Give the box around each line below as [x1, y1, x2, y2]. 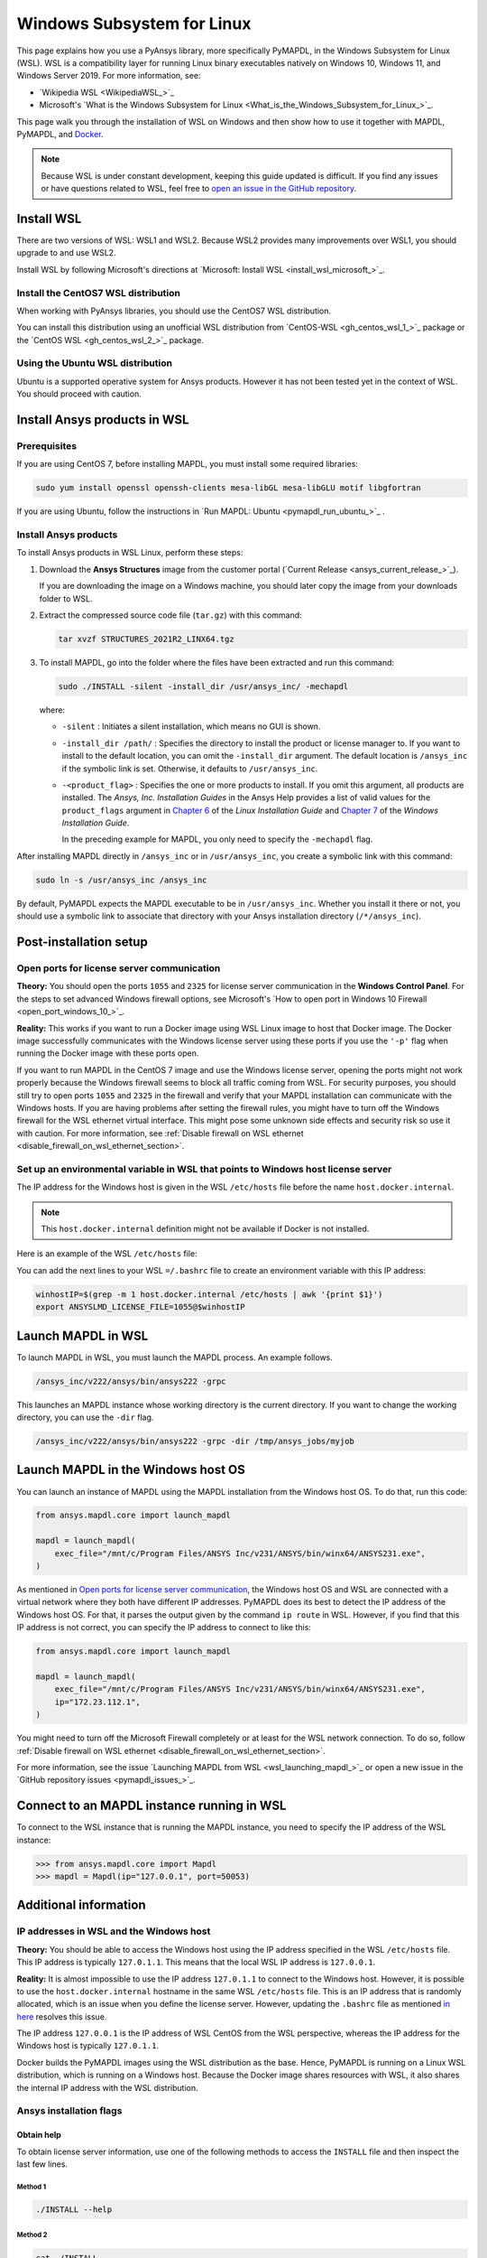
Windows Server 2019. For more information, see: [16, 70, 201, 81]
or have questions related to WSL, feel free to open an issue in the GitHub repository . [41, 183, 356, 194]
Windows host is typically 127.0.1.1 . [16, 2040, 160, 2051]
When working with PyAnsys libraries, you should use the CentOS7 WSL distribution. [16, 305, 332, 316]
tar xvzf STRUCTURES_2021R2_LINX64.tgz [58, 634, 234, 645]
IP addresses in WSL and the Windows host [16, 1925, 211, 1937]
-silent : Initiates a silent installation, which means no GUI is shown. [61, 721, 321, 732]
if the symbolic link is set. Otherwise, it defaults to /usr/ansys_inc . [61, 763, 318, 774]
